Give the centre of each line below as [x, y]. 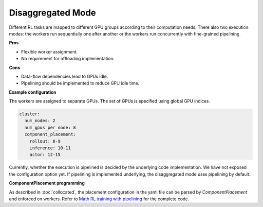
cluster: [30, 114]
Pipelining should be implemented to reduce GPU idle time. [80, 83]
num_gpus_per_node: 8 [50, 127]
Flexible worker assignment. [49, 52]
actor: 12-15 [45, 155]
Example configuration [33, 92]
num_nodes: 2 [40, 121]
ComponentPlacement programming [47, 183]
